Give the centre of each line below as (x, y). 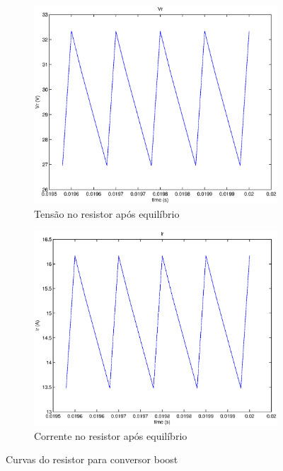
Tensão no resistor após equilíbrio (107, 213)
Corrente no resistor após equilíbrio (111, 435)
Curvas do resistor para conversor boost (92, 459)
